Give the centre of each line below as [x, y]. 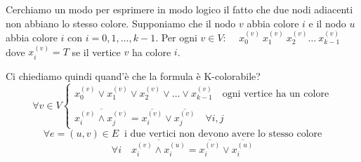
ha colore [151, 52]
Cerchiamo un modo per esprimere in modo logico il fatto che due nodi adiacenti [179, 9]
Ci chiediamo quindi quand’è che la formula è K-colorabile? [133, 75]
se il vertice [96, 52]
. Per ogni [176, 37]
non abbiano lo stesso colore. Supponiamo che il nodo [121, 23]
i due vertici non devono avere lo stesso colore [223, 134]
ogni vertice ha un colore [276, 94]
